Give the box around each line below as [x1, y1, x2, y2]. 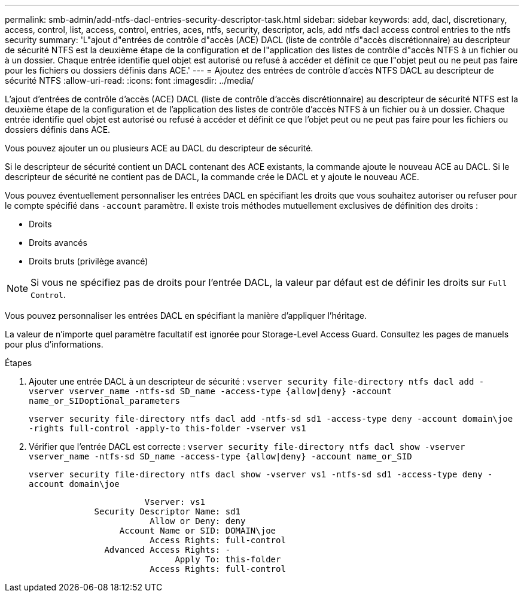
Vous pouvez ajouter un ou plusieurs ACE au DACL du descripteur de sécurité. [5, 143, 313, 153]
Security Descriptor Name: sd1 [94, 507, 241, 516]
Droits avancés [29, 237, 87, 248]
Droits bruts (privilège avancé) [29, 256, 148, 266]
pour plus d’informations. [5, 339, 103, 349]
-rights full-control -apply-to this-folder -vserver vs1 [29, 424, 306, 433]
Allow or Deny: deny [150, 516, 246, 526]
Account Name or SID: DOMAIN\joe [119, 526, 276, 535]
